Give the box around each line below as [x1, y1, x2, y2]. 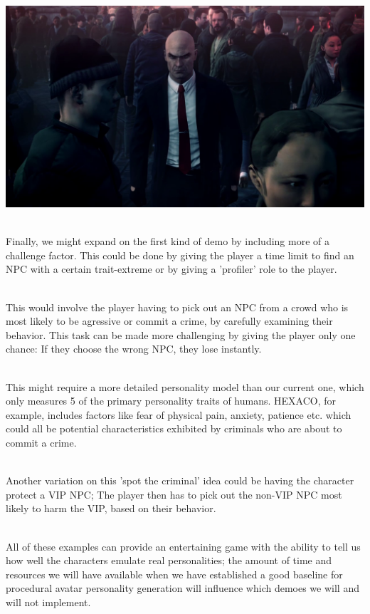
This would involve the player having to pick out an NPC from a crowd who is [6, 299, 349, 314]
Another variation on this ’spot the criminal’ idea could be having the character [6, 473, 354, 488]
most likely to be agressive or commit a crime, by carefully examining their [6, 313, 333, 328]
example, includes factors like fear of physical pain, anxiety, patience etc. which [6, 407, 351, 422]
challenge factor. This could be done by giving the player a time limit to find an [6, 247, 354, 262]
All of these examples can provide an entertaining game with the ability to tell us [6, 538, 361, 553]
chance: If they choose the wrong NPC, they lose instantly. [6, 341, 262, 356]
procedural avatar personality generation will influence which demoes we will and [6, 581, 359, 595]
